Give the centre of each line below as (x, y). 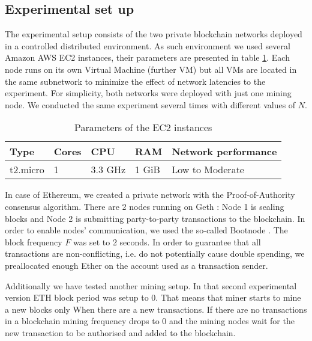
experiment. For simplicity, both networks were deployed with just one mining (148, 93)
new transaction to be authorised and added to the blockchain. (120, 332)
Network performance (224, 152)
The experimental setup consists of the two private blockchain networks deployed (154, 34)
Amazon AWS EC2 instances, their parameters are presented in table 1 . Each (147, 57)
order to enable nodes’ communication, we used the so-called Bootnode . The (146, 230)
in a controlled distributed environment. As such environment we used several (148, 45)
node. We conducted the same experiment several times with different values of (150, 104)
